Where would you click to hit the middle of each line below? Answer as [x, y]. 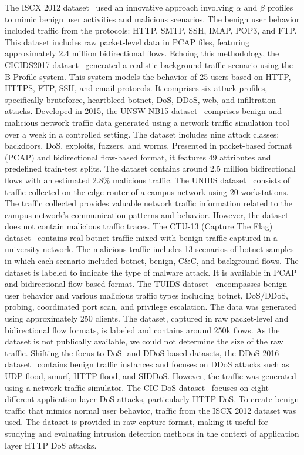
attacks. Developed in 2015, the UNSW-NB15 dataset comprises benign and [143, 111]
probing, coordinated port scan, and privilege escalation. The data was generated [151, 307]
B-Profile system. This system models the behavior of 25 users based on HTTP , [148, 76]
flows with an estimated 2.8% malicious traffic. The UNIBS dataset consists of [148, 180]
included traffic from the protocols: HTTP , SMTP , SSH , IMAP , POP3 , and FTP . [151, 30]
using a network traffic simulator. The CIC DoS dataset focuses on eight [137, 387]
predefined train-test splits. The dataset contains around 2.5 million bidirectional [150, 168]
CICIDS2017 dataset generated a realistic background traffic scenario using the [149, 64]
